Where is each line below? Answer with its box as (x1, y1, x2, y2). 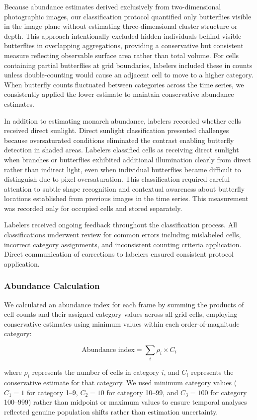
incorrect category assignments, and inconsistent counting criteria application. (4, 239, 242, 249)
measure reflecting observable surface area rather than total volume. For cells (4, 50, 239, 60)
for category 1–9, (27, 387, 78, 397)
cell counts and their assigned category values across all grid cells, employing (4, 309, 238, 319)
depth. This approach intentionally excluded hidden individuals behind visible (4, 30, 242, 41)
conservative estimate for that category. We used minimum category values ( (4, 377, 237, 388)
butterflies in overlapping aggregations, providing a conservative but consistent (4, 40, 244, 51)
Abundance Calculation (4, 280, 100, 292)
